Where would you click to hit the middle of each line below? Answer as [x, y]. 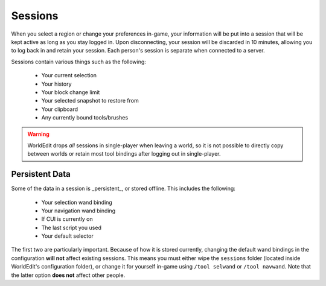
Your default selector [67, 236]
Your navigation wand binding [78, 211]
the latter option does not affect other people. [68, 275]
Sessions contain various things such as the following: [78, 62]
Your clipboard [60, 109]
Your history [56, 84]
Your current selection [69, 75]
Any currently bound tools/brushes [85, 118]
